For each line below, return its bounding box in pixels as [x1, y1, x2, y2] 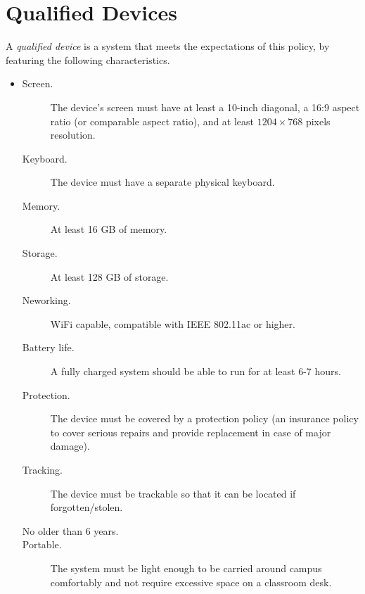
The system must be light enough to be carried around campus [50, 560, 322, 575]
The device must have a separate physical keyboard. [50, 175, 275, 189]
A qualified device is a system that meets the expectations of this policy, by [6, 39, 330, 53]
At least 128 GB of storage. [50, 269, 169, 284]
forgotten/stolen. [50, 500, 123, 514]
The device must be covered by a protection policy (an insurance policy [50, 411, 359, 426]
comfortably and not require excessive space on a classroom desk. [50, 574, 332, 589]
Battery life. [22, 340, 75, 355]
